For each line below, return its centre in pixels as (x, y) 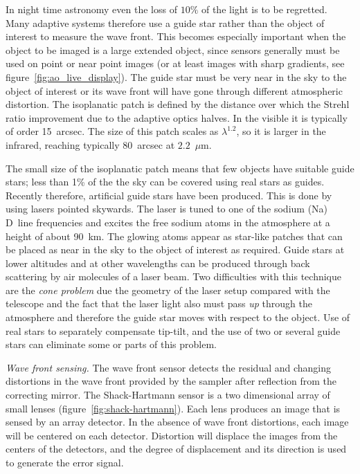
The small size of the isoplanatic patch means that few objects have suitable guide (180, 168)
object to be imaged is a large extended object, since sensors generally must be (173, 49)
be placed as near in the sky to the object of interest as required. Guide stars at (175, 249)
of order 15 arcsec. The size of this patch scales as (112, 131)
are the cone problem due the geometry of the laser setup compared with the (168, 290)
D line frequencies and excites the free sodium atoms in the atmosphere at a (168, 222)
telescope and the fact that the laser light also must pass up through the (159, 303)
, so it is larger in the (281, 131)
